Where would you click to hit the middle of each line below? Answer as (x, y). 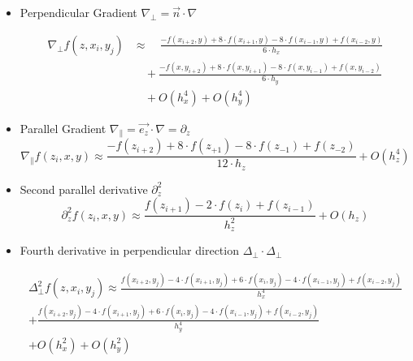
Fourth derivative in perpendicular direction (129, 250)
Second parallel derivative (84, 189)
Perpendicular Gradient (78, 12)
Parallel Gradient (63, 128)
